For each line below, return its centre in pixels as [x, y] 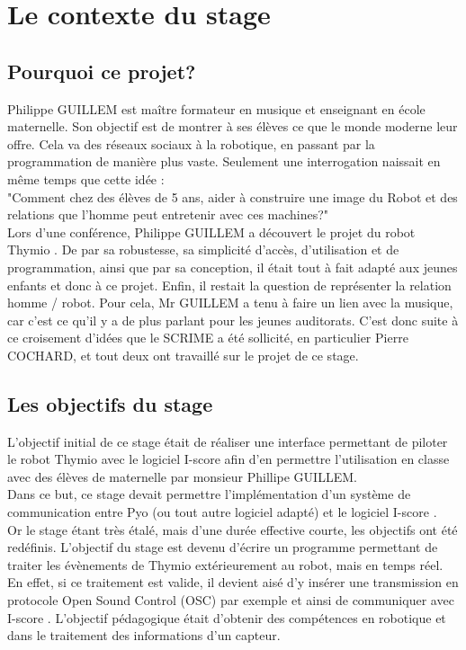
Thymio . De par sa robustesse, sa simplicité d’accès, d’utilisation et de [203, 249]
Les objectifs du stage [110, 403]
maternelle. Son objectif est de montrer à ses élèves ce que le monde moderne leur [233, 126]
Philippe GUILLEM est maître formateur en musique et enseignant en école [216, 108]
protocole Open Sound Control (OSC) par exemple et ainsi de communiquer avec [231, 600]
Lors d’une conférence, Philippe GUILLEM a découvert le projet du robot [211, 232]
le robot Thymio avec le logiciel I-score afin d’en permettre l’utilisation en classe [229, 459]
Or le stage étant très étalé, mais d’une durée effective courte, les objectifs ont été [233, 529]
